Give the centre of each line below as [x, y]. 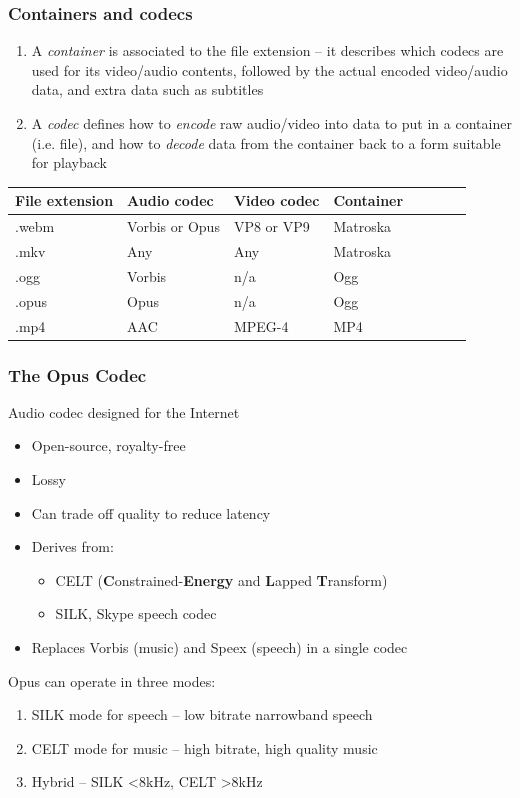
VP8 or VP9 [271, 226]
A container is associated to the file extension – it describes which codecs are [267, 50]
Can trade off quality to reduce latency [151, 512]
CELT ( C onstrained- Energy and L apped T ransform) [221, 579]
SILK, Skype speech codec [136, 613]
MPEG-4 [261, 325]
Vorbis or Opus [173, 226]
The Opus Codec [77, 374]
